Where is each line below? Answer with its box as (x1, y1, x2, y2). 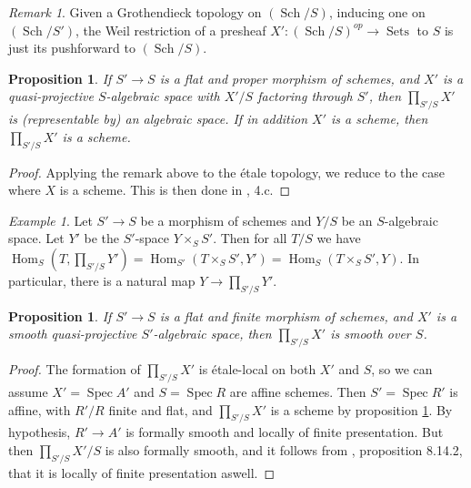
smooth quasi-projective (8, 324, 137, 343)
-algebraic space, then (153, 324, 272, 343)
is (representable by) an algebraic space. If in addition (8, 109, 308, 128)
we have (316, 229, 361, 248)
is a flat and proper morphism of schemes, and (159, 68, 420, 87)
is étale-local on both (198, 360, 316, 379)
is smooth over (330, 324, 411, 343)
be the (84, 229, 120, 248)
